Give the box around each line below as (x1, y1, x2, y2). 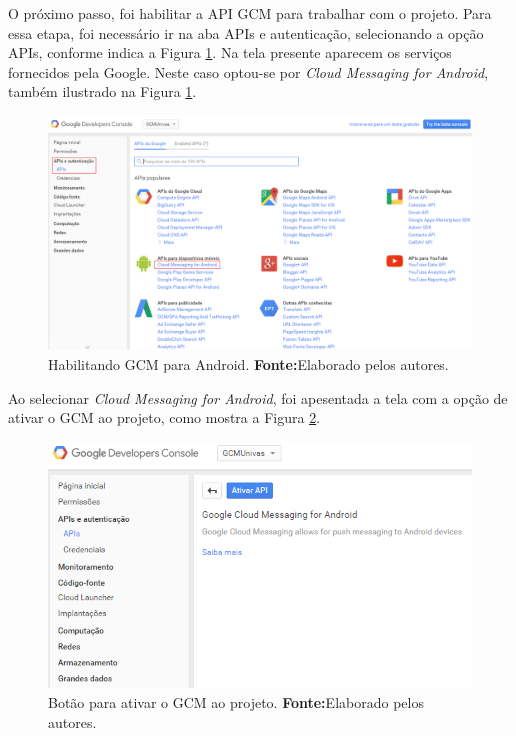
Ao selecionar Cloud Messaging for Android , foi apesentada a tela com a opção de (8, 387, 508, 408)
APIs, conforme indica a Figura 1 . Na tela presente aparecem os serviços (8, 42, 452, 63)
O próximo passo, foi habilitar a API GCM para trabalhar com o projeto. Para (8, 3, 492, 23)
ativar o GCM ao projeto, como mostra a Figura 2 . (8, 407, 321, 428)
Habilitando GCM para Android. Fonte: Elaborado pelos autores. (48, 353, 449, 374)
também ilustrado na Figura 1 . (8, 81, 197, 102)
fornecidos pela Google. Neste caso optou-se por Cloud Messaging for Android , (8, 61, 489, 82)
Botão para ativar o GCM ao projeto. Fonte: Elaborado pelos (48, 691, 424, 712)
